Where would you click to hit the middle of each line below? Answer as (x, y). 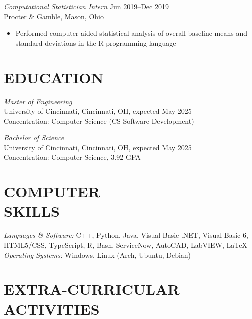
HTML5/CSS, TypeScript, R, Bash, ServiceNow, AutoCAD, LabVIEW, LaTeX (126, 245)
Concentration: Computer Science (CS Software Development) (99, 120)
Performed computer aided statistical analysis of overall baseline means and (131, 33)
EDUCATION (54, 77)
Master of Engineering (38, 101)
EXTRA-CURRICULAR (92, 289)
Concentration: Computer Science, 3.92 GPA (72, 157)
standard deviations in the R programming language (96, 42)
